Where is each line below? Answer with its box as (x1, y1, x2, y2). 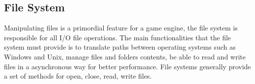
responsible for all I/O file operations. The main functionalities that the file (4, 32, 231, 42)
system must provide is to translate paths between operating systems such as (4, 42, 236, 52)
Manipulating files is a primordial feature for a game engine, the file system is (4, 23, 238, 33)
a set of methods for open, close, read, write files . (4, 71, 152, 81)
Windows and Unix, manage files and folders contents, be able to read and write (4, 51, 246, 61)
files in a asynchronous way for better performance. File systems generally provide (4, 61, 251, 71)
